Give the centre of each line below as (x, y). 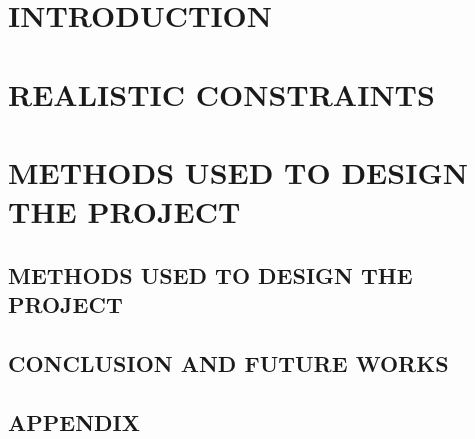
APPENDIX (74, 421)
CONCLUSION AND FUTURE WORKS (228, 362)
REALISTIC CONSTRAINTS (221, 93)
